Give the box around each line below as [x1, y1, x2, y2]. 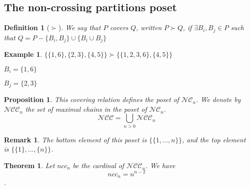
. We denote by [196, 94, 241, 104]
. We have [145, 160, 175, 170]
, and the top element [182, 134, 246, 144]
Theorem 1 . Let [4, 160, 55, 170]
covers [110, 22, 129, 33]
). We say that [58, 22, 101, 33]
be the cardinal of [73, 160, 124, 170]
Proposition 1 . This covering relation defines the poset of [4, 94, 179, 104]
